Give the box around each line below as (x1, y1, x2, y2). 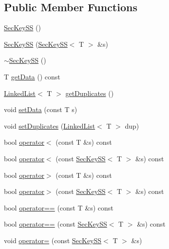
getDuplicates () (65, 88, 114, 98)
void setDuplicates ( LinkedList (4, 120, 95, 131)
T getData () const (4, 71, 60, 81)
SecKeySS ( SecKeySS (4, 38, 68, 49)
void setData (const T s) (4, 104, 77, 115)
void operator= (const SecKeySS (4, 235, 102, 245)
